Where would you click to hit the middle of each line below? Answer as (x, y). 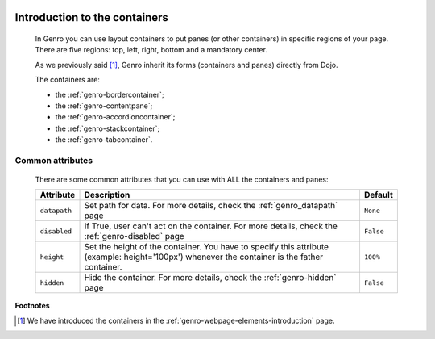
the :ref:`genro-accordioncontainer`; (115, 117)
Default (379, 195)
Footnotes (32, 306)
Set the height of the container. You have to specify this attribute (207, 247)
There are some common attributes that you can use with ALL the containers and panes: (182, 180)
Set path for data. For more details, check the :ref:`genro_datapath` (211, 206)
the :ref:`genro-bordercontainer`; (110, 94)
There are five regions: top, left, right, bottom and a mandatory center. (151, 50)
